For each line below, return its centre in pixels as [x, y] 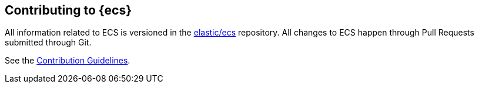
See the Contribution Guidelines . [68, 61]
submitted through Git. [48, 43]
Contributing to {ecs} [68, 10]
